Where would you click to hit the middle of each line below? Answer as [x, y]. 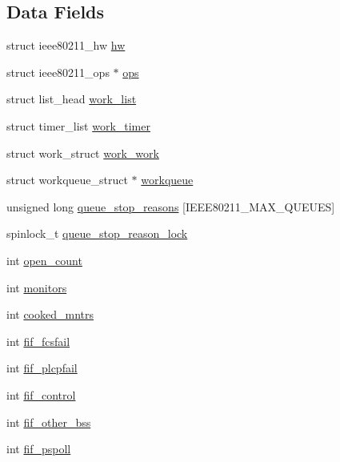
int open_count [44, 260]
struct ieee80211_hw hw [66, 45]
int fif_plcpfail [42, 368]
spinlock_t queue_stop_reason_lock [97, 233]
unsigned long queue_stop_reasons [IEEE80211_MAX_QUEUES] [171, 206]
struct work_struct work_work [83, 153]
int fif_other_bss [49, 422]
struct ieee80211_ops [58, 72]
